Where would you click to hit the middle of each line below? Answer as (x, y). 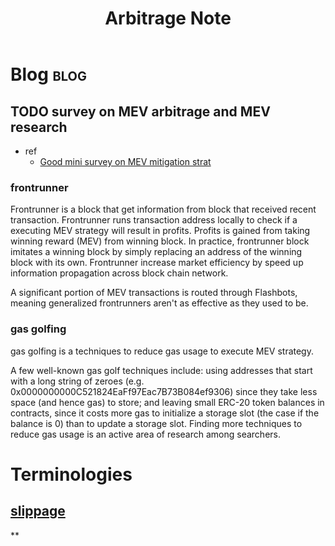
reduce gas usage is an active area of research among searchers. (145, 434)
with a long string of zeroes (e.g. (77, 381)
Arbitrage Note (168, 18)
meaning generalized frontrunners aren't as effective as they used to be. (159, 303)
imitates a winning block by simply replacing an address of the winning (156, 252)
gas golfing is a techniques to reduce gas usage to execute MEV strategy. (162, 351)
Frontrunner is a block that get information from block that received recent (163, 209)
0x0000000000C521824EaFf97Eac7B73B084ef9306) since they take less (164, 391)
